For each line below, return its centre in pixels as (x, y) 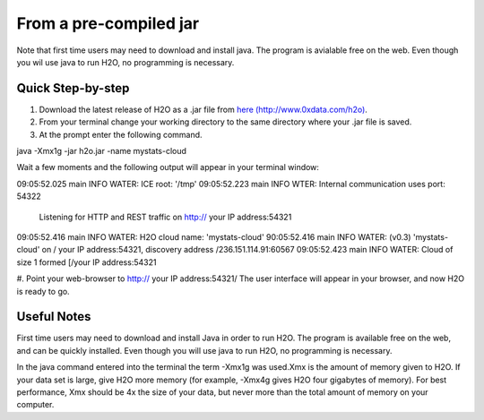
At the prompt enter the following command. (121, 134)
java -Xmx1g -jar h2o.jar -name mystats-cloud (102, 151)
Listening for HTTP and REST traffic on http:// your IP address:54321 (165, 217)
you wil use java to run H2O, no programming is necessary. (125, 62)
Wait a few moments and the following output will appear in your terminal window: (168, 167)
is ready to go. (43, 291)
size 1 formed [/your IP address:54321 (86, 262)
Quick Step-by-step (73, 88)
